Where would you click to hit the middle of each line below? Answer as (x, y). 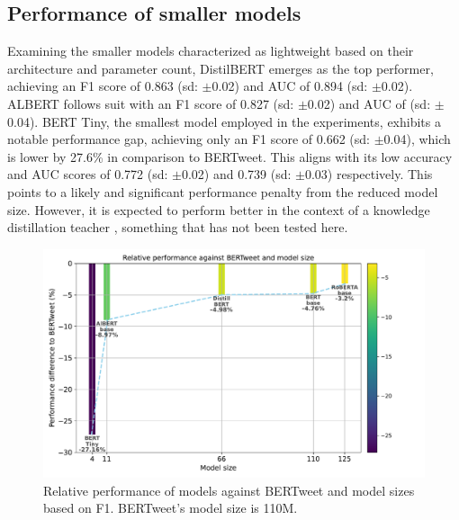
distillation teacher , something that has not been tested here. (178, 227)
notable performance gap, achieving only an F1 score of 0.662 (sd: (189, 139)
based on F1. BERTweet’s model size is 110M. (171, 508)
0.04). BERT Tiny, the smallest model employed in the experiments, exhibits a (224, 121)
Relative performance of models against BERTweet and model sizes (229, 490)
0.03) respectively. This (369, 174)
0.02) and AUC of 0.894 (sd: (290, 86)
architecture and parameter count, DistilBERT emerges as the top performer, (220, 68)
